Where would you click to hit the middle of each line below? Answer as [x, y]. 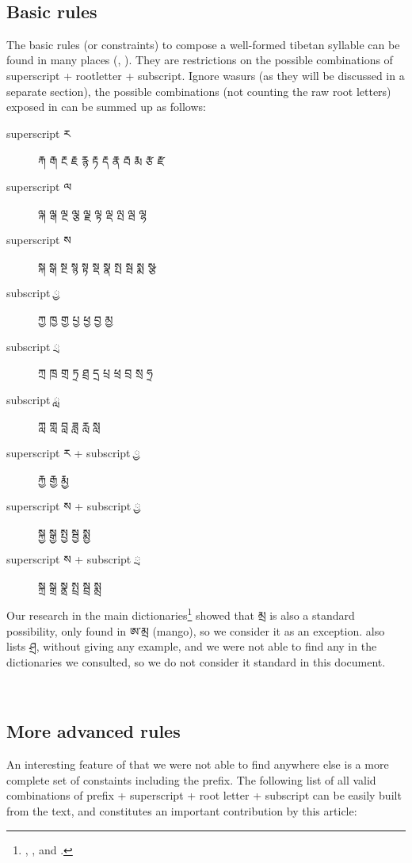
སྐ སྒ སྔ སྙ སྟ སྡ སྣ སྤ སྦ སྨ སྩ [97, 266]
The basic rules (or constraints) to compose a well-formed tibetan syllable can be [203, 44]
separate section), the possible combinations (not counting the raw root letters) [199, 91]
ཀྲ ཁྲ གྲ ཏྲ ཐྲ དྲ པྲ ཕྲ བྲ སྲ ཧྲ [95, 373]
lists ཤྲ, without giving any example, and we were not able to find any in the [192, 646]
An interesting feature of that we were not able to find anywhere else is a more [198, 764]
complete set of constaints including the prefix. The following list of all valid [191, 779]
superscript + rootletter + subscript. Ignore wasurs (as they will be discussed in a [206, 75]
